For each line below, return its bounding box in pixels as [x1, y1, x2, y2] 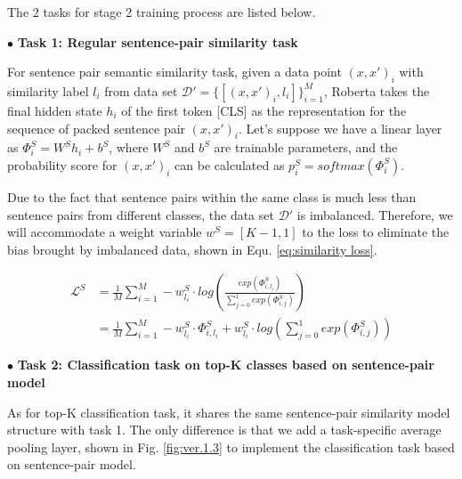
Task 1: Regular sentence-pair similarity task [17, 32, 298, 51]
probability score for [7, 155, 118, 174]
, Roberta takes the [324, 81, 430, 100]
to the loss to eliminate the [302, 223, 450, 241]
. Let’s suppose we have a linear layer [238, 118, 442, 137]
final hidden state [7, 101, 102, 119]
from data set [104, 81, 178, 100]
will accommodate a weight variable [7, 223, 202, 241]
